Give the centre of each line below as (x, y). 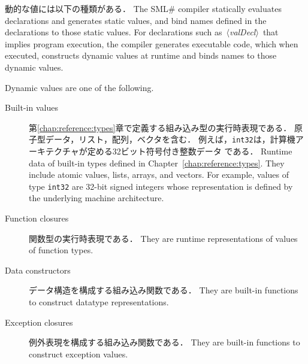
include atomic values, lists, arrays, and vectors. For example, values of (159, 175)
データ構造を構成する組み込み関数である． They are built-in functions (164, 290)
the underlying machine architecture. (96, 198)
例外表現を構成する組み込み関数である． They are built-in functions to (164, 342)
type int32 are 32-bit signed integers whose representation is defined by (161, 186)
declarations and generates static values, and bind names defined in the (136, 20)
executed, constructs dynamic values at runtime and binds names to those (141, 55)
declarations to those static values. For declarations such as (114, 32)
